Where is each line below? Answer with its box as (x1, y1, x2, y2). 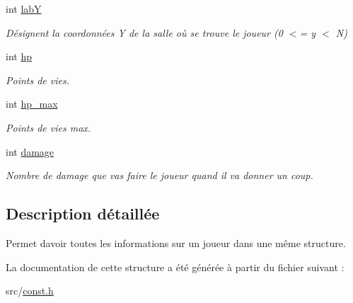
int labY (6, 1, 42, 16)
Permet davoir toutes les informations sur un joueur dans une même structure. (6, 235, 346, 250)
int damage (6, 144, 54, 159)
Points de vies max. (6, 120, 91, 135)
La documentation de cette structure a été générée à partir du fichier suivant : (6, 259, 345, 274)
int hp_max (6, 96, 58, 111)
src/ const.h (6, 283, 54, 298)
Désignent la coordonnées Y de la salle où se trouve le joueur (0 (6, 25, 283, 40)
